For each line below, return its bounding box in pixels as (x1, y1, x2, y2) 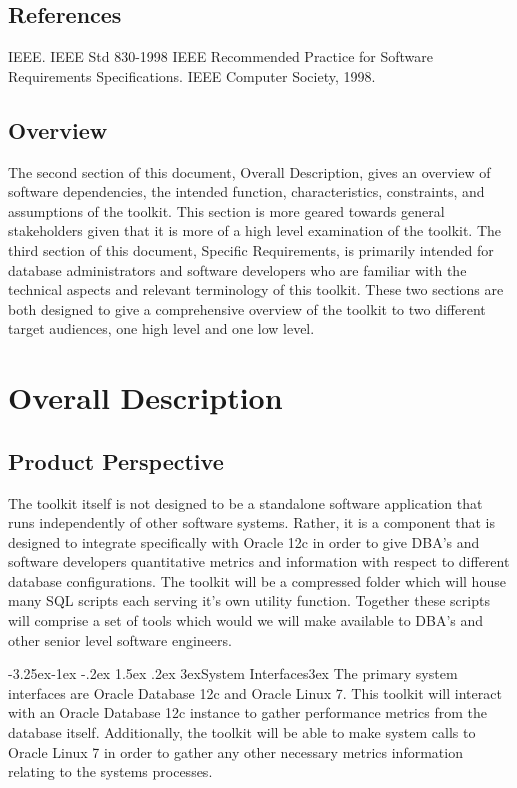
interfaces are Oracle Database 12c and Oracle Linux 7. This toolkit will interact (8, 682, 502, 703)
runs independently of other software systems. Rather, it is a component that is (8, 512, 495, 533)
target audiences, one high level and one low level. (8, 318, 315, 339)
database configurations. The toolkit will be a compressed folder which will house (8, 570, 506, 591)
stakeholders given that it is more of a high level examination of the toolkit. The (8, 220, 502, 241)
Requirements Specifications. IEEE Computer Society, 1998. (8, 65, 376, 86)
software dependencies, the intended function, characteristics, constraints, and (8, 181, 485, 202)
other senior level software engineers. (8, 629, 232, 650)
